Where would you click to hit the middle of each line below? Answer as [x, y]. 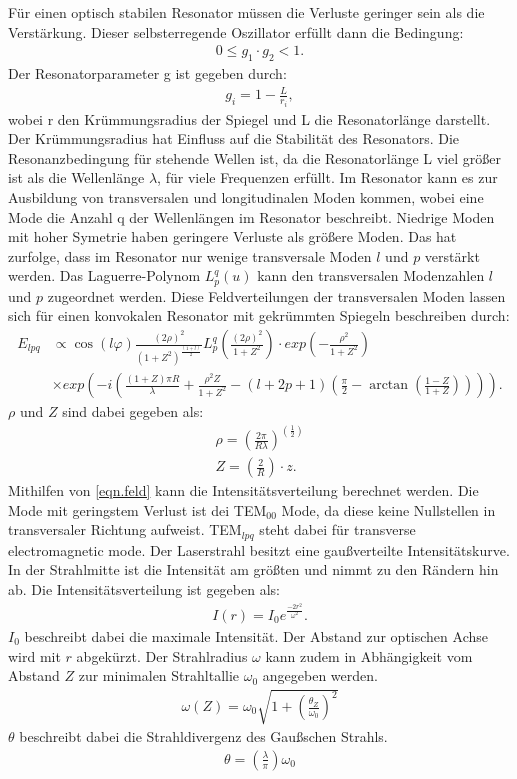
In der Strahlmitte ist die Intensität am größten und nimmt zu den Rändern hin [253, 569]
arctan [389, 385]
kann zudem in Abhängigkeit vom [369, 655]
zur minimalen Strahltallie [159, 675]
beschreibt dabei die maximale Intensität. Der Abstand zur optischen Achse [256, 635]
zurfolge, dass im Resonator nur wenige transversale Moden [190, 255]
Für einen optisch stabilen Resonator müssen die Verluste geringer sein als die [246, 12]
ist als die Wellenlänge [76, 177]
